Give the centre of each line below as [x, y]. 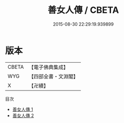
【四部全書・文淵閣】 [53, 76]
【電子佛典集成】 [48, 67]
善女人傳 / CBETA [83, 10]
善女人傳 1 [23, 109]
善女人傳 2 [23, 115]
